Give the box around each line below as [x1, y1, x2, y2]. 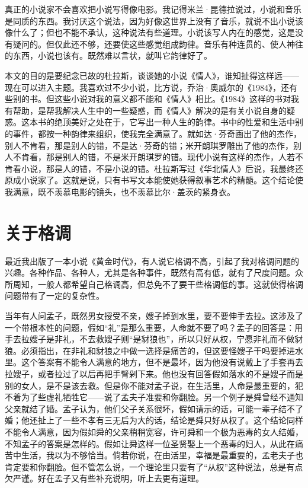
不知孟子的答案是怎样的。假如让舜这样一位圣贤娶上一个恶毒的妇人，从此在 [5, 437, 295, 449]
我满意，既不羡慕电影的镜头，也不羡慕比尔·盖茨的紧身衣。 [5, 185, 231, 197]
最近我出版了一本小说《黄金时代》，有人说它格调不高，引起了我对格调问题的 [5, 254, 299, 267]
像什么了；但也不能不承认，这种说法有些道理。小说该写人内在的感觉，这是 [5, 26, 295, 39]
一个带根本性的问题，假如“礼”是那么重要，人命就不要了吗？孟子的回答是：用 [5, 321, 303, 333]
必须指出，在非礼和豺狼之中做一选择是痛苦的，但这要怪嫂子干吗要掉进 [21, 344, 295, 356]
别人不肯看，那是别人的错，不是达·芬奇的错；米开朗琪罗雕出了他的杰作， [5, 139, 293, 151]
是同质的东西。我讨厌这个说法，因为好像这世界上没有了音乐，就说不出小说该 [5, 14, 303, 27]
